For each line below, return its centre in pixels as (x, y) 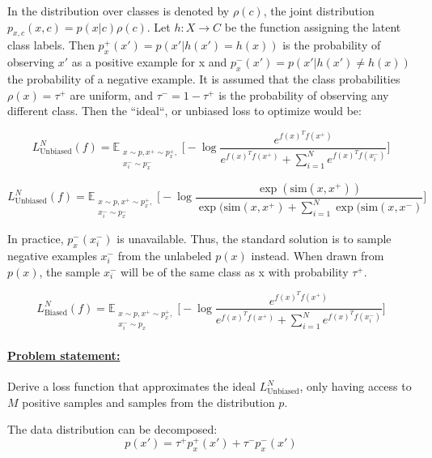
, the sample (70, 271)
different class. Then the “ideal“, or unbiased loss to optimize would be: (184, 111)
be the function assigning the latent (313, 26)
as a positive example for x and (149, 62)
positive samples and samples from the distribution (148, 402)
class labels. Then (51, 45)
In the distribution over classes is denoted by (119, 11)
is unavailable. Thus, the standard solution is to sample (254, 239)
